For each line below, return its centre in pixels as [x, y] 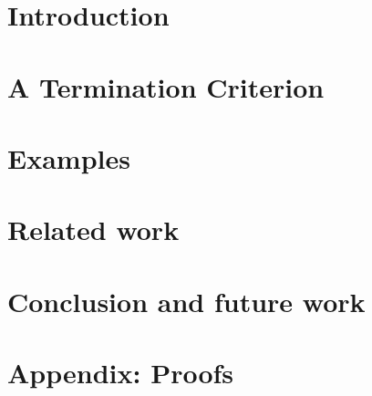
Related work [93, 229]
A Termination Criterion [166, 86]
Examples [69, 157]
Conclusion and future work [186, 301]
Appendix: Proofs [121, 373]
